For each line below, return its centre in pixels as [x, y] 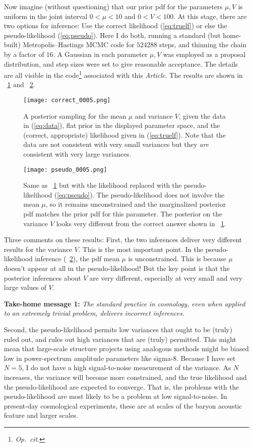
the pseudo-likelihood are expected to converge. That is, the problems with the [121, 386]
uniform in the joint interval [46, 16]
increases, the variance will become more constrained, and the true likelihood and [125, 377]
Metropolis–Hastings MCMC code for [79, 45]
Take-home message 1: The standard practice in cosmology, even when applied [125, 303]
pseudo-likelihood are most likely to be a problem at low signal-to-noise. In [116, 396]
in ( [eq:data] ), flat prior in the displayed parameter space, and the [122, 125]
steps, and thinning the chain [203, 45]
